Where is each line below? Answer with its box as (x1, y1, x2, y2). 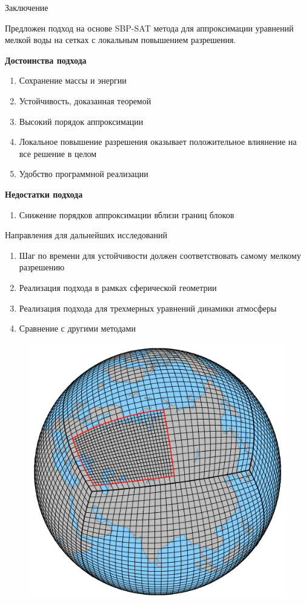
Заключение (5, 1, 48, 13)
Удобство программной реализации (19, 167, 148, 180)
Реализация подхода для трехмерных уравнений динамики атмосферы (19, 301, 277, 314)
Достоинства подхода (5, 53, 87, 66)
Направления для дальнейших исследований (5, 229, 167, 241)
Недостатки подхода (5, 187, 83, 200)
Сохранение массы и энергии (19, 74, 127, 87)
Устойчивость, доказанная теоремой (19, 94, 151, 107)
